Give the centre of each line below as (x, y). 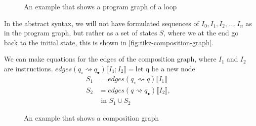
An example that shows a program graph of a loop (100, 6)
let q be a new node (165, 69)
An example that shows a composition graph (91, 117)
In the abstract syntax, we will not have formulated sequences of (102, 23)
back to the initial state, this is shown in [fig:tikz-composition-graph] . (109, 42)
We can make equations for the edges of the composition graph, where (110, 59)
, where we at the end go (201, 33)
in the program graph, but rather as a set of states (81, 33)
